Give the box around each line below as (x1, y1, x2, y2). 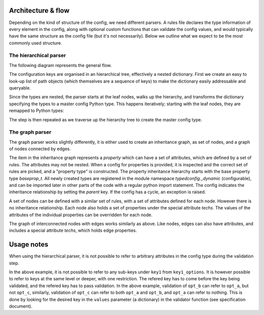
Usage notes (9, 240, 48, 249)
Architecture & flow (9, 6, 70, 15)
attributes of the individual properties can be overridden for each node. (9, 212, 153, 218)
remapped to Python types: (9, 108, 65, 113)
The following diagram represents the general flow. (9, 62, 112, 68)
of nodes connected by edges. (9, 146, 71, 152)
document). (9, 303, 33, 309)
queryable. (9, 85, 31, 90)
